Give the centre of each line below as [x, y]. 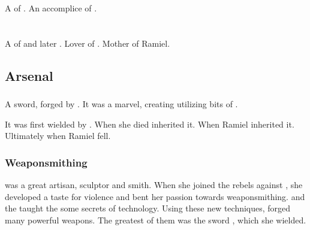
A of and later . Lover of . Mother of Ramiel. [88, 43]
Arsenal [29, 75]
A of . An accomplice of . [51, 8]
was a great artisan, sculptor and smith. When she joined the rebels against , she [154, 185]
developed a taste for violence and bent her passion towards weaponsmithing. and [155, 196]
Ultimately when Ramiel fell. [58, 136]
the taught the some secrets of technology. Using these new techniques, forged [148, 208]
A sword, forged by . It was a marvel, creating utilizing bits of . [121, 104]
